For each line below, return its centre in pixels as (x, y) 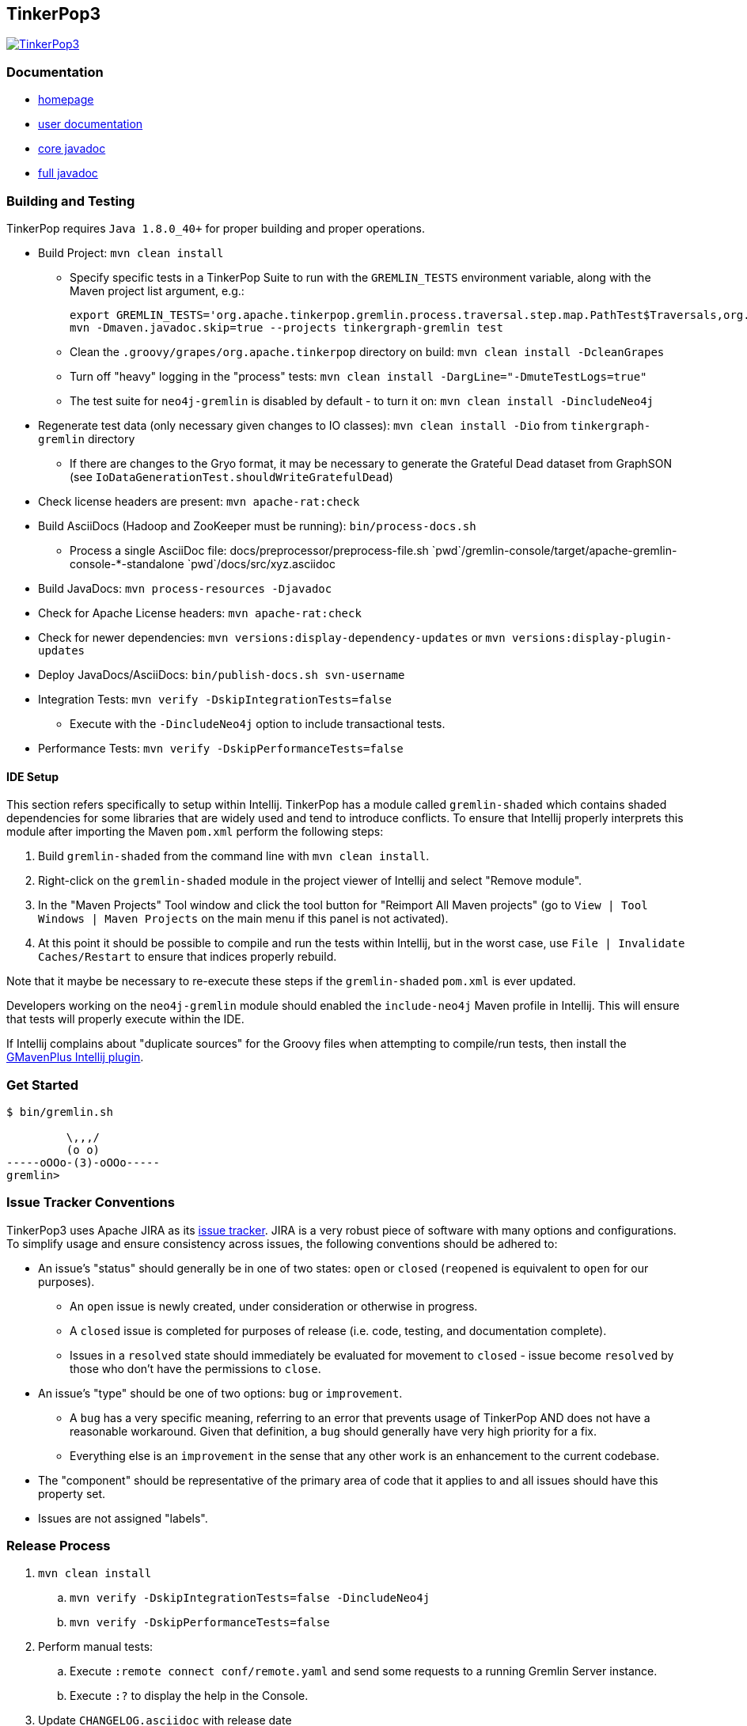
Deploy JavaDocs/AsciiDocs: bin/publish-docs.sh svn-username (222, 674)
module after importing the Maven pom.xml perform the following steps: (195, 832)
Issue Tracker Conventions (91, 1203)
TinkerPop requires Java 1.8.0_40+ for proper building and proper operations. (216, 228)
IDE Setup (33, 776)
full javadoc (68, 173)
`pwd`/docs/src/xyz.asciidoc (261, 563)
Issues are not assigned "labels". (123, 1518)
